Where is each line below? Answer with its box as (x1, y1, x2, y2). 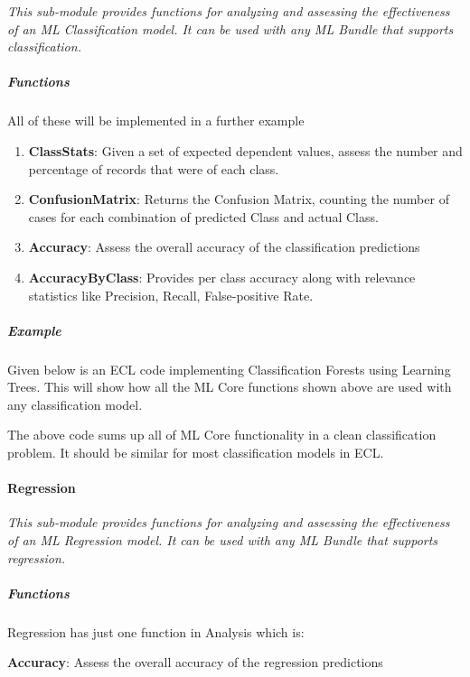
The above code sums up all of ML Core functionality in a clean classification (7, 425, 437, 444)
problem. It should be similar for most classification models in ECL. (7, 443, 384, 462)
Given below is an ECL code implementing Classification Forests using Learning (7, 359, 451, 378)
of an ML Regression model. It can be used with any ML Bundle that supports (7, 531, 438, 550)
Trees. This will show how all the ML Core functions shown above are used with (7, 377, 452, 396)
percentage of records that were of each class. (28, 159, 279, 178)
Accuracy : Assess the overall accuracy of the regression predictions (7, 653, 383, 672)
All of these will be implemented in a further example (7, 111, 305, 130)
